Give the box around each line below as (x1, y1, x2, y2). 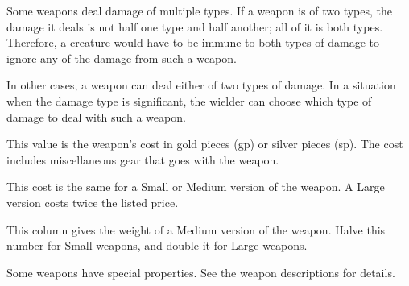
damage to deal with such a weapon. (6, 108, 186, 125)
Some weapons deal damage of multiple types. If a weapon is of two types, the (6, 2, 392, 19)
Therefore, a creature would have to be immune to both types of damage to (6, 34, 379, 51)
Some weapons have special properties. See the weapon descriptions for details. (6, 263, 395, 280)
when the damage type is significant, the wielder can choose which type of (6, 92, 372, 109)
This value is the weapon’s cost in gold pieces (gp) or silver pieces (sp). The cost (6, 135, 403, 152)
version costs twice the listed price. (6, 193, 179, 210)
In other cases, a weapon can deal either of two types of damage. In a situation (6, 77, 396, 93)
